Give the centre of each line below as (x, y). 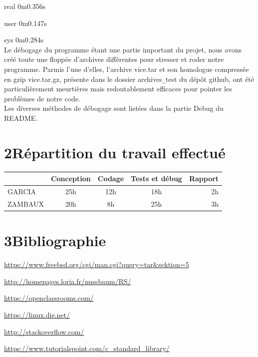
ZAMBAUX (26, 203)
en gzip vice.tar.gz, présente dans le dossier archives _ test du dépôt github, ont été (129, 79)
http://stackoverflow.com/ (44, 331)
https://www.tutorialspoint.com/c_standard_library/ (87, 348)
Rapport (204, 178)
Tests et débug (156, 178)
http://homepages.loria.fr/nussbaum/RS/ (68, 281)
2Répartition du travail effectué (115, 152)
